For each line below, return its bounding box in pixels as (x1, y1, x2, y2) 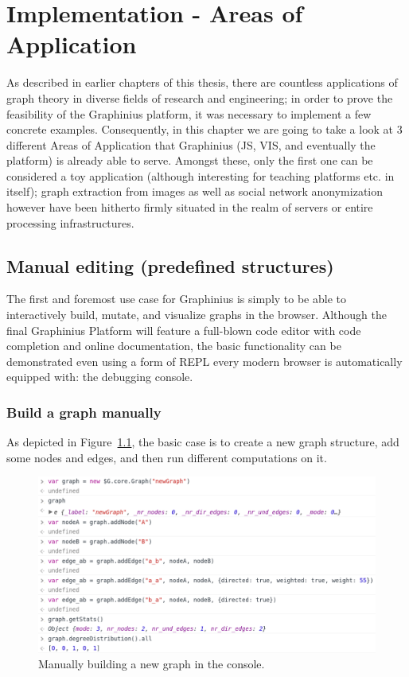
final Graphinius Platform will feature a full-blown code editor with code (6, 321, 361, 338)
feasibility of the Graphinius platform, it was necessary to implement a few (6, 105, 372, 122)
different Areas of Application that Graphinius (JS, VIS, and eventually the (6, 136, 376, 153)
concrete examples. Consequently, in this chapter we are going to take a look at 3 (6, 121, 403, 138)
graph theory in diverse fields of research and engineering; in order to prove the (6, 89, 393, 106)
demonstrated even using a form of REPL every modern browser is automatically (6, 352, 403, 369)
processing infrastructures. (6, 214, 134, 231)
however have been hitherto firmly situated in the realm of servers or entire (6, 199, 373, 216)
